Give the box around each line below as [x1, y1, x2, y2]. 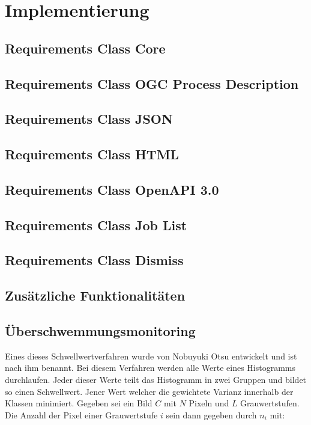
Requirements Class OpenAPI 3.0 [5, 180, 219, 198]
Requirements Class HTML [5, 145, 180, 164]
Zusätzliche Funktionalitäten [5, 286, 186, 305]
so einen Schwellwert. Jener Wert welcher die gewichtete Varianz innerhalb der [5, 385, 294, 397]
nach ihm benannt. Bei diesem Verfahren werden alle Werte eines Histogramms [5, 361, 296, 374]
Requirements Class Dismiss [5, 251, 184, 269]
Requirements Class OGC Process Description [5, 74, 299, 93]
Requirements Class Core [5, 38, 166, 57]
